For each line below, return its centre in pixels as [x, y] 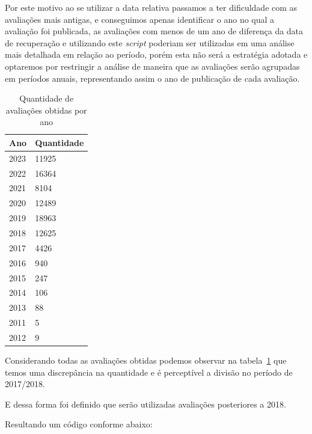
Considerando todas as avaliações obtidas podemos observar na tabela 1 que [146, 360]
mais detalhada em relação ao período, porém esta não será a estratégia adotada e [156, 54]
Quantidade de [47, 98]
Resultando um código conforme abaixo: [79, 424]
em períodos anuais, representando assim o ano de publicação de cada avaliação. [152, 78]
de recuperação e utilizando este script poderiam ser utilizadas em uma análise [150, 42]
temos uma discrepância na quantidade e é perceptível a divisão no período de [149, 372]
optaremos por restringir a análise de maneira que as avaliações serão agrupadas [152, 66]
